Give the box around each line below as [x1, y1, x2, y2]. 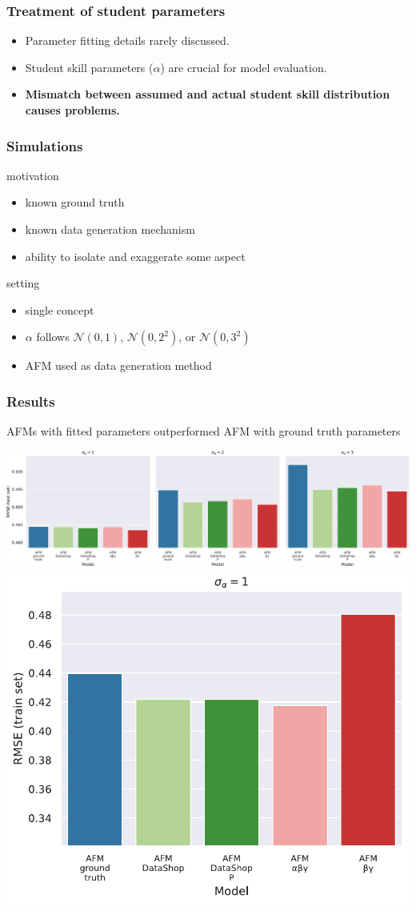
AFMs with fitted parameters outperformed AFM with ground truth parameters [6, 423, 401, 439]
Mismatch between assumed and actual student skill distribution [25, 86, 390, 102]
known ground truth [25, 194, 125, 211]
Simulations [6, 135, 83, 155]
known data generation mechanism [25, 221, 195, 237]
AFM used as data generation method [25, 357, 212, 374]
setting [6, 275, 40, 291]
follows [36, 328, 70, 345]
